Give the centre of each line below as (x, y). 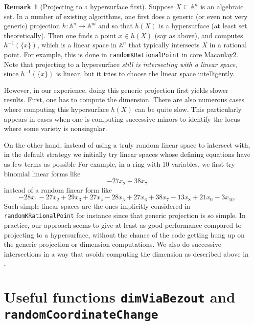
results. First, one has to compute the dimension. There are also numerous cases (124, 99)
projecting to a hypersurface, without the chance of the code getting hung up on (124, 234)
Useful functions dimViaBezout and (120, 297)
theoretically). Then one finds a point (60, 35)
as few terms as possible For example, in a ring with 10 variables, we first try (120, 163)
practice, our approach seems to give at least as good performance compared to (123, 225)
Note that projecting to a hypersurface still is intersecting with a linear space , (121, 64)
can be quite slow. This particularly (188, 109)
